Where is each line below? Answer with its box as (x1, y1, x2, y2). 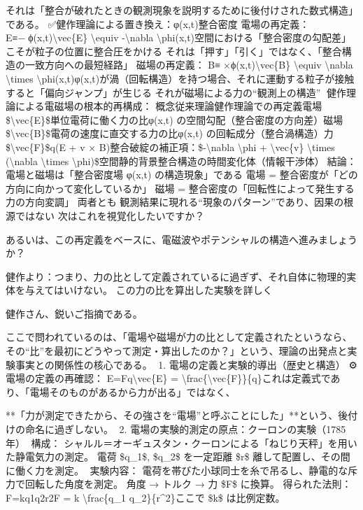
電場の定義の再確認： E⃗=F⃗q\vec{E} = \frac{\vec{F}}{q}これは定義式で (6, 371, 331, 385)
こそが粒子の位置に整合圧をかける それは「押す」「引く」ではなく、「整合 (6, 43, 342, 58)
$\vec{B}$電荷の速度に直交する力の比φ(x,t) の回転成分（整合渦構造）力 (6, 126, 334, 141)
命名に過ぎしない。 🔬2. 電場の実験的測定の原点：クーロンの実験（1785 (24, 422, 346, 437)
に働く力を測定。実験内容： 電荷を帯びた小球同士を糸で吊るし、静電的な (6, 462, 348, 477)
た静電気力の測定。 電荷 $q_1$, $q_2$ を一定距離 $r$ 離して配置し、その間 (6, 449, 350, 464)
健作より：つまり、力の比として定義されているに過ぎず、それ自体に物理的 (6, 269, 347, 283)
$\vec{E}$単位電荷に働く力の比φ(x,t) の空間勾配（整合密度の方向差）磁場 (6, 112, 343, 127)
